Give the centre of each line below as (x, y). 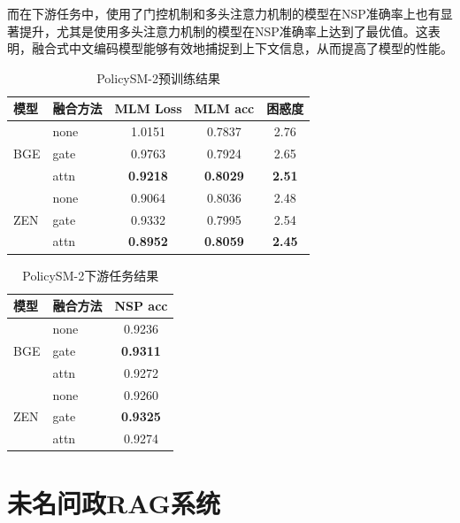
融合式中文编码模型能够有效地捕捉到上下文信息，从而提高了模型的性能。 (242, 48)
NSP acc (141, 306)
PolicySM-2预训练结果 (159, 77)
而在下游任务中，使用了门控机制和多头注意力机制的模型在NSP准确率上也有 (224, 13)
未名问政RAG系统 (114, 503)
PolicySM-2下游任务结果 (91, 275)
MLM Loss (148, 108)
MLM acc (224, 108)
